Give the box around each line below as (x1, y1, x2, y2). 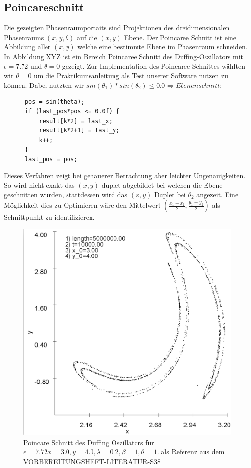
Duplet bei (154, 189, 186, 199)
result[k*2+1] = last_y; (39, 127, 120, 134)
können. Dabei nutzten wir (4, 80, 84, 90)
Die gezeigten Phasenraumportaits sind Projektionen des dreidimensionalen (4, 22, 230, 33)
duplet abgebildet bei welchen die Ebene (101, 180, 223, 190)
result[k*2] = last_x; (39, 117, 113, 125)
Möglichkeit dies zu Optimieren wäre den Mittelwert (4, 200, 161, 210)
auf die (77, 32, 97, 42)
